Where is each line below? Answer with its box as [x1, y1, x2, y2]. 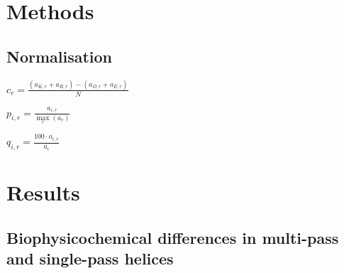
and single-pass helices [6, 247, 174, 269]
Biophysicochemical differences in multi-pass [6, 227, 339, 248]
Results [6, 178, 80, 207]
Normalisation [6, 45, 113, 67]
